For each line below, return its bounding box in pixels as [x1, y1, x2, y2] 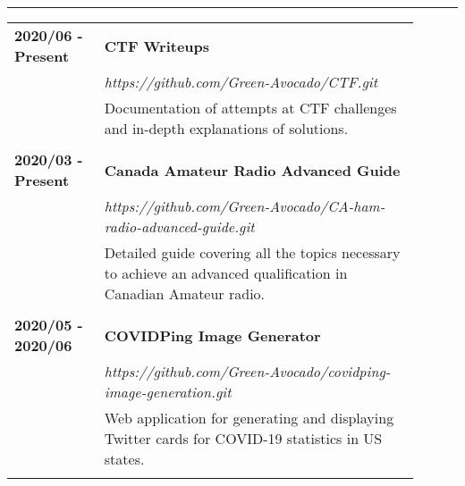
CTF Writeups [104, 35, 210, 56]
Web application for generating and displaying [104, 407, 394, 428]
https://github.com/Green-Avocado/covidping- [104, 361, 391, 381]
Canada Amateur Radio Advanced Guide [104, 159, 401, 180]
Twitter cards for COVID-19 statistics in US [104, 428, 383, 448]
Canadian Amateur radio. [104, 283, 266, 304]
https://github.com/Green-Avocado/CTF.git [104, 71, 378, 92]
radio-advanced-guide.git [104, 216, 255, 237]
